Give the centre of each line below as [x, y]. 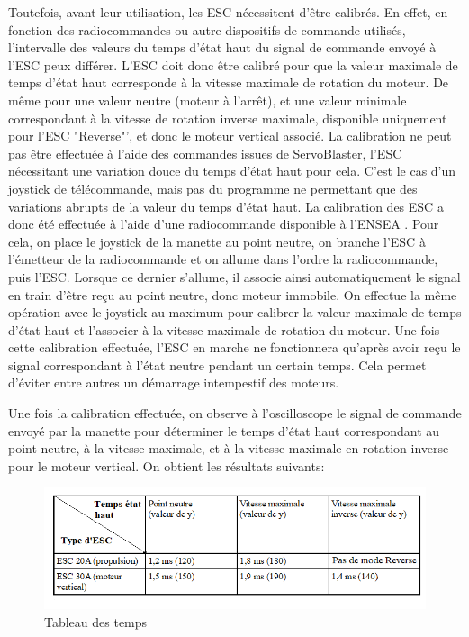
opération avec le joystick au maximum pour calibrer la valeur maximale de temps [235, 312]
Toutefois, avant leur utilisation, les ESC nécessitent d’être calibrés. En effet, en [228, 12]
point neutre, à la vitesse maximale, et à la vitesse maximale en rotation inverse [229, 448]
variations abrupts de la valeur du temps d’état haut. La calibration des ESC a [226, 206]
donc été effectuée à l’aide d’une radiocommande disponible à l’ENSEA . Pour [224, 224]
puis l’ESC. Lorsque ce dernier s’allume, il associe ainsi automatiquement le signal [234, 276]
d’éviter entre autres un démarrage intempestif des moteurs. [174, 382]
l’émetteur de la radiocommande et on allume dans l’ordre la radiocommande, [223, 259]
